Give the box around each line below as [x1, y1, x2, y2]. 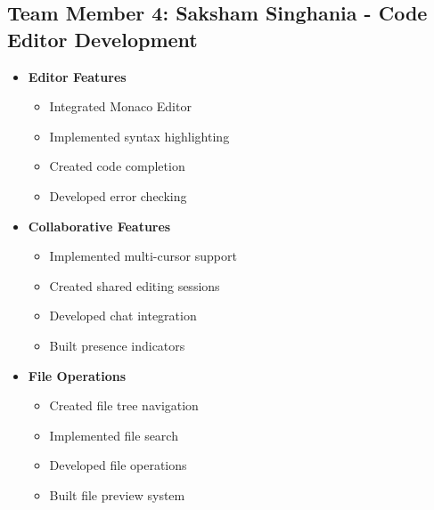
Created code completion [49, 157, 185, 175]
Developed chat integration [49, 306, 197, 325]
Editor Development [7, 25, 198, 53]
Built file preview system [49, 485, 185, 504]
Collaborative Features [28, 216, 171, 235]
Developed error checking [49, 186, 187, 205]
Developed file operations [49, 456, 187, 474]
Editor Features [28, 67, 127, 85]
